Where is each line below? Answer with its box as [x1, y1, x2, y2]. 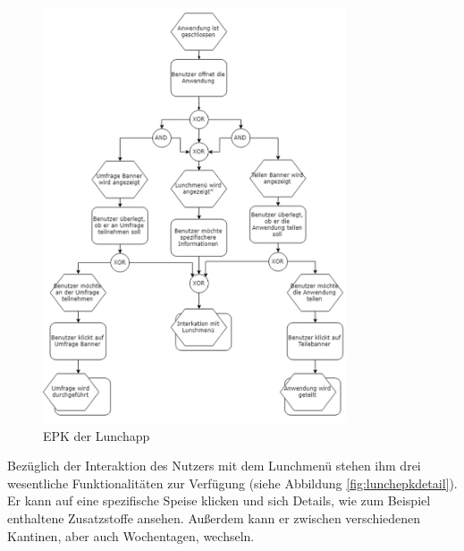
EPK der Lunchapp [43, 426, 150, 445]
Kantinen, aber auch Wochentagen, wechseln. [7, 526, 255, 545]
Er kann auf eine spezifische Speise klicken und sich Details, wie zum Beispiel [7, 491, 431, 510]
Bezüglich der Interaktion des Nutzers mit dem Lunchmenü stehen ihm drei [7, 456, 421, 475]
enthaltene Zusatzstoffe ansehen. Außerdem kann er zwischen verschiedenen [7, 508, 421, 527]
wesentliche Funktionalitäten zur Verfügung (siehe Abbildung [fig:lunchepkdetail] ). [7, 473, 458, 492]
